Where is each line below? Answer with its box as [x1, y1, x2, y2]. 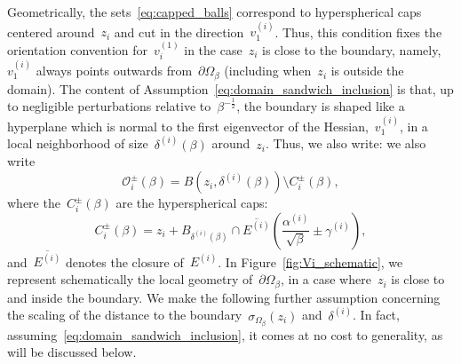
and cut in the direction [114, 22, 244, 41]
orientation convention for [7, 40, 147, 59]
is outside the [330, 61, 404, 80]
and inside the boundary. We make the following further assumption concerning [7, 288, 441, 306]
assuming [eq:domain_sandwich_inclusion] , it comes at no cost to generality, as [7, 325, 443, 344]
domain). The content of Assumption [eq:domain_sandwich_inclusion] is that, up [7, 79, 454, 98]
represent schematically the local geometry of [7, 270, 253, 289]
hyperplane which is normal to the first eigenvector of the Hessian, [7, 116, 369, 135]
